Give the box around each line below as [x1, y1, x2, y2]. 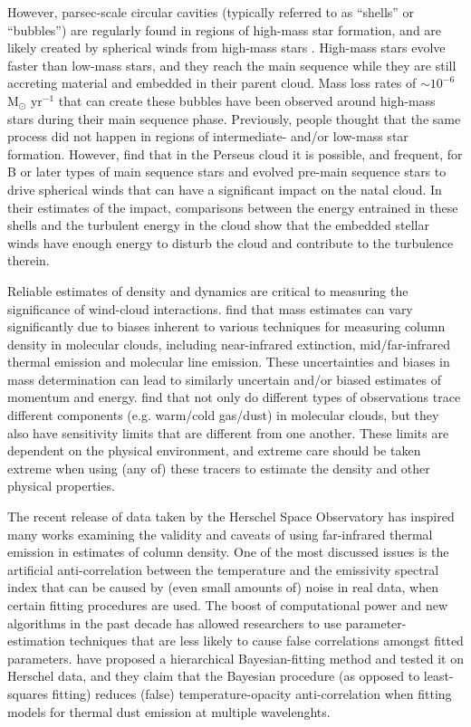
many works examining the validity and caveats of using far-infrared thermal [7, 524, 433, 543]
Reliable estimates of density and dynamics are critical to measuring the [7, 281, 409, 300]
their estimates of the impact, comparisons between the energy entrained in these [7, 197, 458, 216]
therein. [7, 251, 50, 270]
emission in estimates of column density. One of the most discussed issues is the [7, 542, 449, 561]
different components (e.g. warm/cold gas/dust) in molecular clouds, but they [7, 406, 439, 425]
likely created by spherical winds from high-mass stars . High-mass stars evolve [7, 38, 446, 57]
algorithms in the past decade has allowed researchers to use [7, 613, 341, 632]
